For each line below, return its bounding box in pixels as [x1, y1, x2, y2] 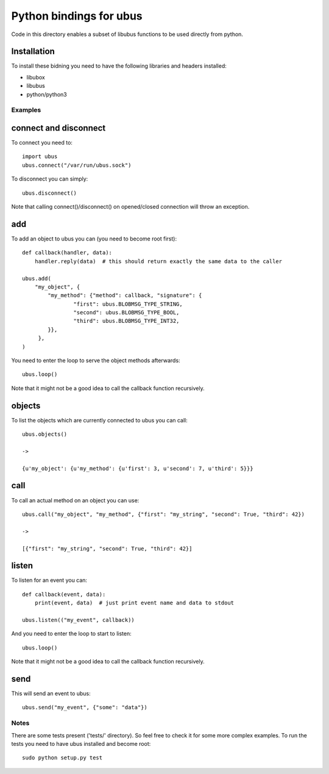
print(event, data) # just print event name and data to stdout [34, 599, 235, 607]
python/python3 [26, 90, 67, 98]
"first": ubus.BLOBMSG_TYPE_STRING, [73, 300, 183, 308]
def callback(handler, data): [22, 249, 113, 256]
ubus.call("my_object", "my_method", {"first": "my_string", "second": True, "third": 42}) [22, 510, 305, 518]
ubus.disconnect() [22, 189, 77, 197]
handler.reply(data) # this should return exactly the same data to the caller [34, 258, 283, 265]
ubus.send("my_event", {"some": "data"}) [22, 704, 147, 711]
